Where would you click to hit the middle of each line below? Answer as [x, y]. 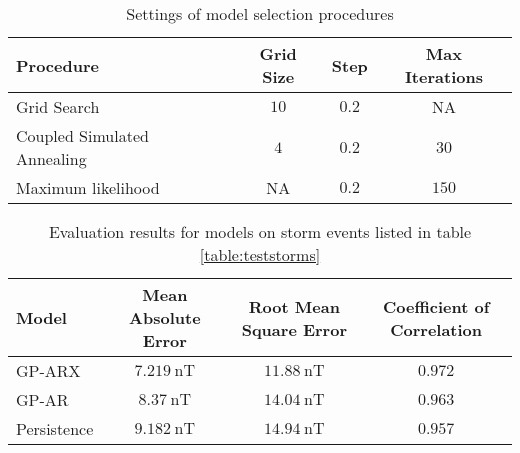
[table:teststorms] [260, 254]
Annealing [51, 158]
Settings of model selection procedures [260, 13]
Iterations [443, 76]
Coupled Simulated [82, 135]
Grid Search [58, 106]
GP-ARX [48, 370]
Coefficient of [436, 306]
